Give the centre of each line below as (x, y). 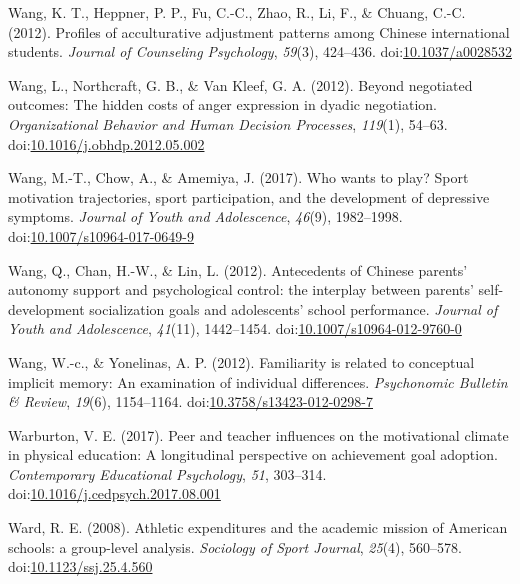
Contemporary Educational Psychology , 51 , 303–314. (167, 473)
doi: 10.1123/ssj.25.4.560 (80, 566)
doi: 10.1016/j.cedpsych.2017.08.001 (114, 493)
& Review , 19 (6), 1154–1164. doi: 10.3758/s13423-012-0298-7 (191, 401)
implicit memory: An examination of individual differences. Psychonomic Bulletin (258, 381)
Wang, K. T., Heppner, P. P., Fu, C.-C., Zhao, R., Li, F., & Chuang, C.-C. (237, 12)
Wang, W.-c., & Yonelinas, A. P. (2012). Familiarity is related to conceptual (241, 361)
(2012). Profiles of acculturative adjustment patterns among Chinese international (259, 31)
